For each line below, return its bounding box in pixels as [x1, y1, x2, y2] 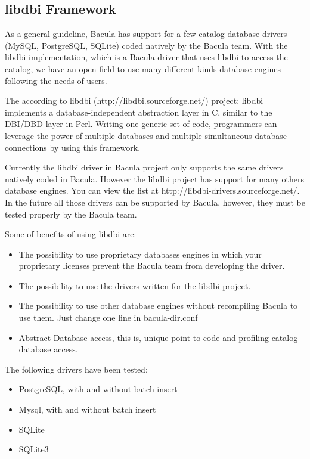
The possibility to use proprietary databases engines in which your [18, 247, 262, 260]
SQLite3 [18, 443, 49, 455]
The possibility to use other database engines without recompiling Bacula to [18, 299, 298, 312]
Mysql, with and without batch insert [18, 403, 156, 415]
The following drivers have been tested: [5, 362, 148, 375]
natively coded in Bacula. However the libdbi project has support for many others [5, 172, 304, 185]
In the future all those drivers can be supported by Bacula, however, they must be [5, 196, 305, 208]
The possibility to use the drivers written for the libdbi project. [18, 279, 251, 291]
